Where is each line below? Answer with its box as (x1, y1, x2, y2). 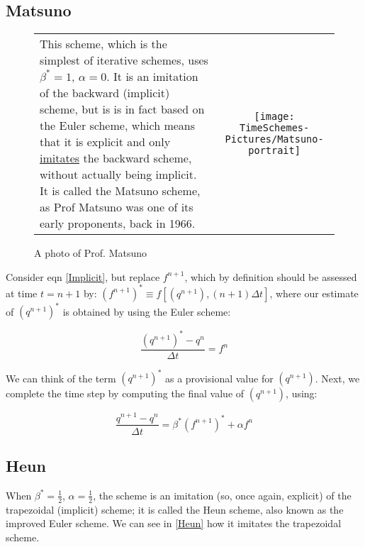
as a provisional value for (164, 370, 274, 385)
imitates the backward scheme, (40, 150, 192, 167)
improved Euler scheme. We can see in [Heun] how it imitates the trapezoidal (6, 516, 342, 531)
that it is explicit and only (40, 133, 171, 150)
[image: (254, 111, 295, 123)
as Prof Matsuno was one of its (40, 199, 193, 216)
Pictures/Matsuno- (225, 133, 324, 145)
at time (6, 285, 38, 300)
